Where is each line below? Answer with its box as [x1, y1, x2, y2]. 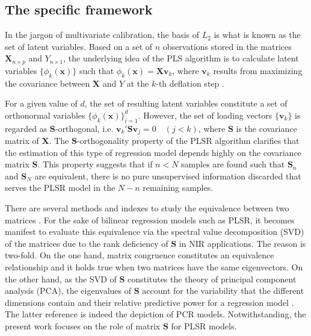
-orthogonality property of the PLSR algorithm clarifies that [76, 134, 300, 147]
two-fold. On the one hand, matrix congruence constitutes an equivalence [5, 249, 274, 261]
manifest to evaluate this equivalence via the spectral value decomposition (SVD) [5, 225, 304, 238]
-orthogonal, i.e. [55, 122, 114, 134]
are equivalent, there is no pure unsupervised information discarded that [34, 169, 301, 182]
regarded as [5, 122, 48, 134]
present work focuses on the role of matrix [5, 319, 161, 332]
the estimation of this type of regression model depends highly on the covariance [5, 146, 301, 158]
